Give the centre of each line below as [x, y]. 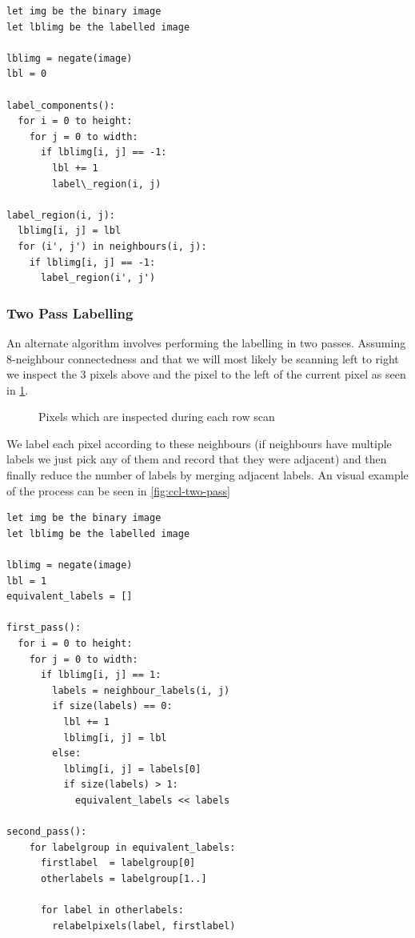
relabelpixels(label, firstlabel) [144, 926]
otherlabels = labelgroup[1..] [124, 878]
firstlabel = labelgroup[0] [118, 863]
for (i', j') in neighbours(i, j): [112, 246]
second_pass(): [47, 832]
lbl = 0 [27, 74]
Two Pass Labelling [70, 313]
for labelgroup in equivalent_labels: [132, 847]
